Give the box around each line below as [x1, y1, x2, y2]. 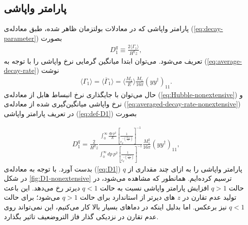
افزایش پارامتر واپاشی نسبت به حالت [99, 182, 209, 192]
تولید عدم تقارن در [182, 192, 236, 202]
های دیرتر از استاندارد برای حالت [80, 192, 175, 202]
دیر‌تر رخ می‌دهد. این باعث [4, 182, 80, 192]
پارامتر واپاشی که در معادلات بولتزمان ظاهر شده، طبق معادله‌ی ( [4, 23, 194, 34]
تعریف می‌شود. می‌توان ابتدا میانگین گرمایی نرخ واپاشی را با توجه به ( [4, 55, 207, 66]
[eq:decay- [194, 23, 223, 34]
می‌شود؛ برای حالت [4, 192, 60, 202]
